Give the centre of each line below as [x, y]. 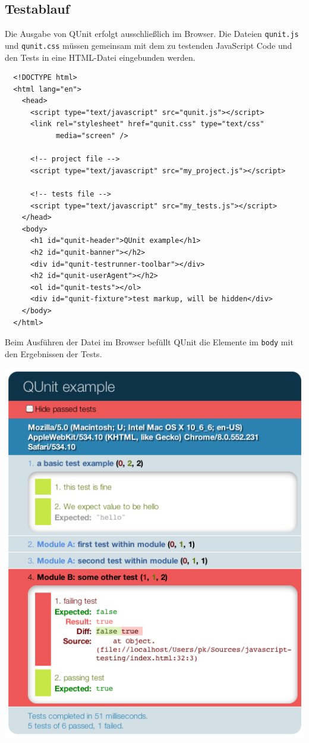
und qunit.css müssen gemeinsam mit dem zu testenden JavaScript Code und [149, 45]
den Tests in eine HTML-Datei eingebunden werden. [100, 57]
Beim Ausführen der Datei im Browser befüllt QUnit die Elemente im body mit [149, 342]
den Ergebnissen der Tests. [53, 353]
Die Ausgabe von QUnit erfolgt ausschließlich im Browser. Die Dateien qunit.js [152, 34]
